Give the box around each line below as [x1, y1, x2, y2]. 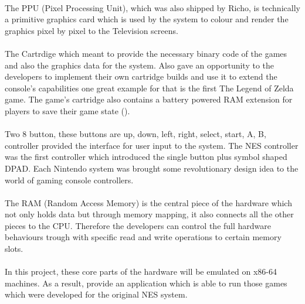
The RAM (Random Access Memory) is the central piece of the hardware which [5, 196, 292, 209]
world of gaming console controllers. [5, 173, 134, 186]
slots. [5, 242, 23, 255]
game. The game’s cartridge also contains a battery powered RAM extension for [5, 93, 293, 105]
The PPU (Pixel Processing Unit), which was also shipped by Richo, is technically [5, 1, 300, 13]
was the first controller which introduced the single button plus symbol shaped [5, 151, 287, 163]
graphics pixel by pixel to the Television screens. [5, 24, 178, 36]
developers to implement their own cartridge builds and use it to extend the [5, 70, 277, 83]
